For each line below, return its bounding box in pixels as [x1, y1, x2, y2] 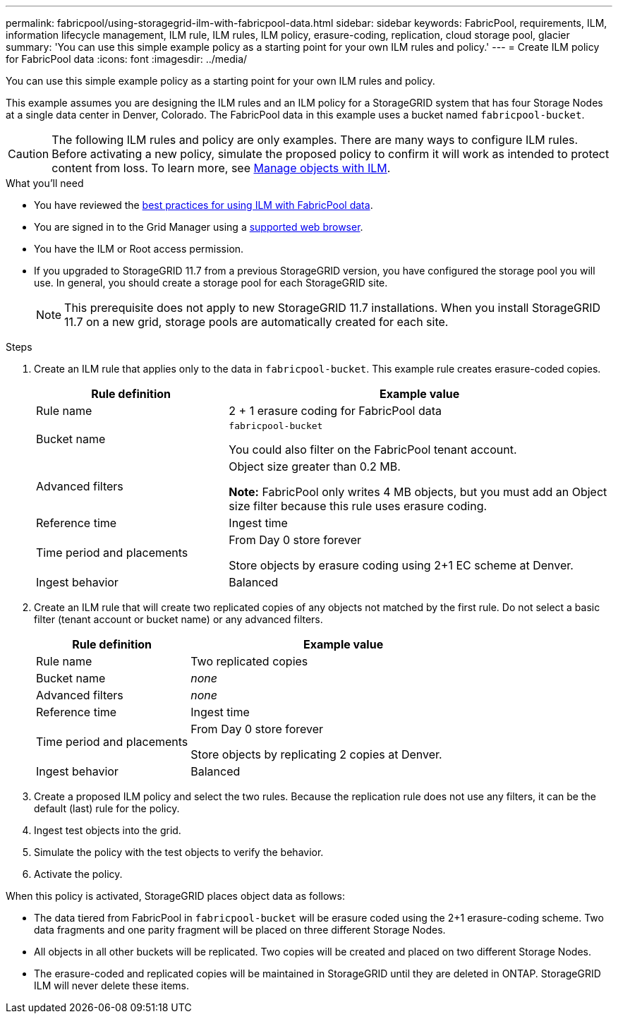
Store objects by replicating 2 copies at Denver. [190, 747, 442, 761]
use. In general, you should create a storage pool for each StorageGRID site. [34, 277, 388, 289]
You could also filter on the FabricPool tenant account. [229, 442, 517, 457]
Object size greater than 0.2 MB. [229, 459, 401, 474]
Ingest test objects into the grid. [34, 824, 181, 836]
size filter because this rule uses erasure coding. [229, 499, 487, 513]
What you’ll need [6, 177, 84, 189]
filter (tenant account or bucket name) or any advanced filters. [34, 613, 323, 625]
